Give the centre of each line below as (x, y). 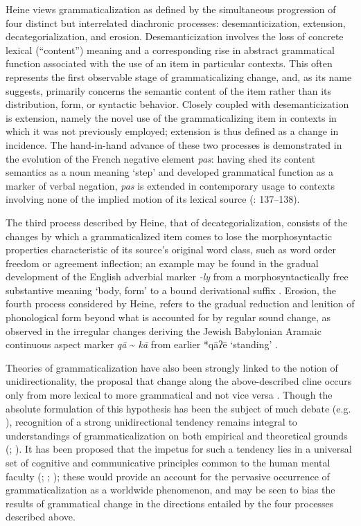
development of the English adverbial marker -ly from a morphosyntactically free (177, 276)
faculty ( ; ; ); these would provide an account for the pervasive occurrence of (168, 476)
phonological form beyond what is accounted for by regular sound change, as (168, 317)
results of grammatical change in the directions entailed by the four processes (170, 503)
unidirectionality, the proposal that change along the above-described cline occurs (179, 381)
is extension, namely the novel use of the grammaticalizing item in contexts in (171, 117)
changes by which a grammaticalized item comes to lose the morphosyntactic (169, 236)
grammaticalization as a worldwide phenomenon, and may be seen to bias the (170, 490)
